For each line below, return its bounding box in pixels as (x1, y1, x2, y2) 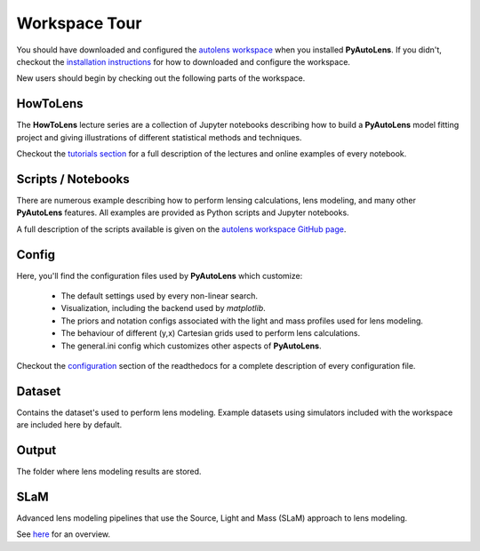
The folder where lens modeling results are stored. (16, 467, 202, 477)
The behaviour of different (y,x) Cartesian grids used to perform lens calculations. (60, 328, 360, 339)
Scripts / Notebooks (16, 172, 130, 187)
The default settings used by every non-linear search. (60, 291, 258, 301)
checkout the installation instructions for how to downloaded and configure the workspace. (16, 56, 351, 67)
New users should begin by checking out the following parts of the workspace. (16, 73, 306, 84)
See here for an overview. (16, 529, 111, 539)
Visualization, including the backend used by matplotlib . (60, 303, 266, 314)
